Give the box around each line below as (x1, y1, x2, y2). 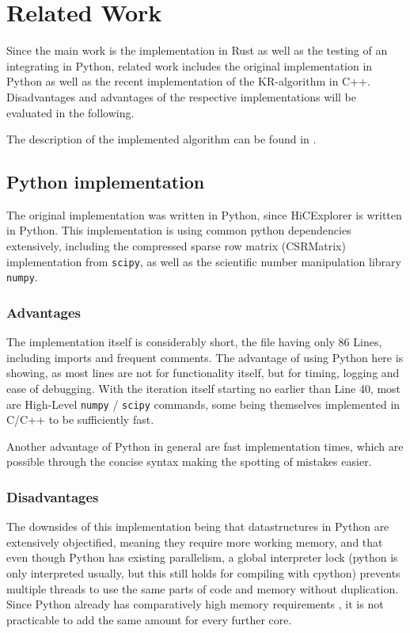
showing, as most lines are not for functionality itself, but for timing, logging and (6, 364, 400, 381)
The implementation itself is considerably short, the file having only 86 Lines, (6, 334, 382, 350)
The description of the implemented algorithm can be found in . (6, 131, 317, 147)
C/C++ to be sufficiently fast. (6, 411, 154, 428)
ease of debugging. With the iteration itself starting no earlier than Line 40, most (6, 379, 401, 396)
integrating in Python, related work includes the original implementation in (6, 57, 373, 74)
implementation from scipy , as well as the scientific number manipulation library (6, 253, 401, 269)
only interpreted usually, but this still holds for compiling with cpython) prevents (6, 565, 401, 582)
